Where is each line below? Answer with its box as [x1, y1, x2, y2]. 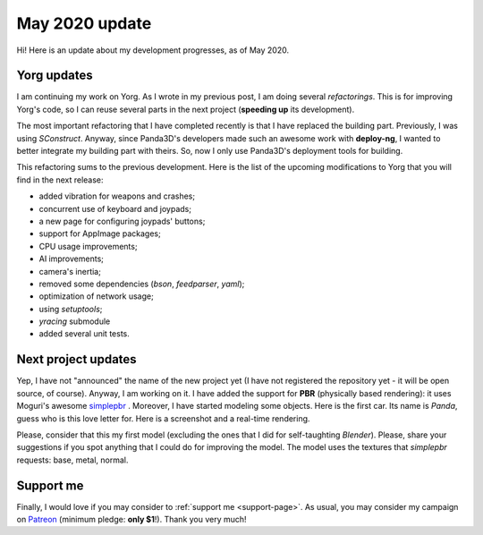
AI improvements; [38, 253, 105, 264]
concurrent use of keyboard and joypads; [38, 203, 192, 214]
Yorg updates [16, 68, 93, 83]
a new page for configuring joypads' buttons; [38, 216, 206, 226]
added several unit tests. [38, 328, 130, 339]
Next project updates [16, 352, 138, 367]
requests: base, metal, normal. [16, 454, 129, 465]
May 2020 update [16, 13, 152, 33]
